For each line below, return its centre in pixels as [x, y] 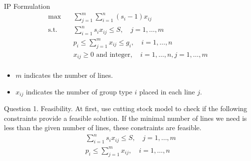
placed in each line [167, 91]
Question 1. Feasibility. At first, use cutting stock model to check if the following [126, 108]
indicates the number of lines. [68, 75]
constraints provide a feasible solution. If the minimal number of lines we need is [125, 118]
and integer [113, 55]
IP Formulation [27, 6]
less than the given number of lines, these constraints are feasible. [103, 127]
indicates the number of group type [79, 91]
